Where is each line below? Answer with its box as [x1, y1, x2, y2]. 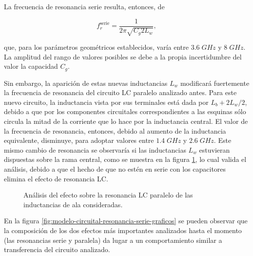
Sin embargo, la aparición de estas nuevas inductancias [4, 78, 168, 88]
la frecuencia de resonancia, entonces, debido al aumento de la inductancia [4, 125, 226, 136]
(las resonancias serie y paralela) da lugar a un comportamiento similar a [4, 235, 222, 245]
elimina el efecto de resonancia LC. [4, 173, 108, 183]
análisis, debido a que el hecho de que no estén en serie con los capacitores [4, 164, 226, 174]
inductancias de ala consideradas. [23, 199, 123, 209]
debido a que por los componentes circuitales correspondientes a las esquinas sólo [4, 106, 246, 117]
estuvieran [199, 144, 230, 155]
